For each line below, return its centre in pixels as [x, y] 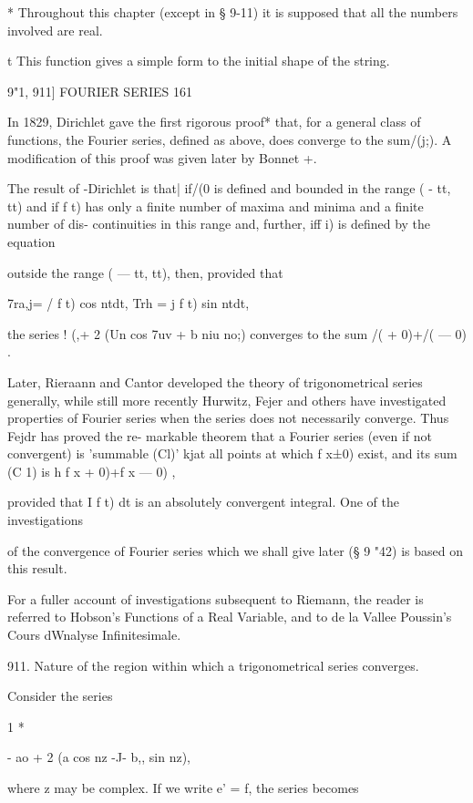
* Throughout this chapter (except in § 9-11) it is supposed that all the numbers [233, 12]
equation [31, 241]
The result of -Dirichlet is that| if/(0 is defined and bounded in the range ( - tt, [229, 188]
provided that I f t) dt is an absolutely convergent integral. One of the [204, 502]
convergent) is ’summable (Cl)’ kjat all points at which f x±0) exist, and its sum [232, 453]
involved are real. [55, 30]
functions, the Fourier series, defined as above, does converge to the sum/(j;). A [230, 139]
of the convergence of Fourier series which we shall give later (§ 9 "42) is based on [235, 550]
